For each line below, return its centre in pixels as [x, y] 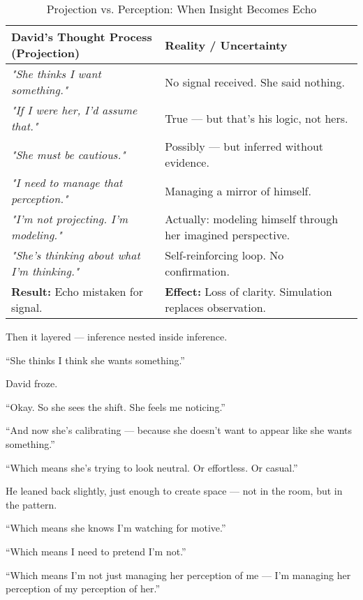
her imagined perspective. [228, 235]
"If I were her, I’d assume [74, 110]
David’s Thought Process [82, 37]
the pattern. [31, 504]
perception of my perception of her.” [83, 588]
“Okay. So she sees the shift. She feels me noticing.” [116, 406]
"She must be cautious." [68, 154]
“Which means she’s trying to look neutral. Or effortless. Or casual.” [152, 467]
